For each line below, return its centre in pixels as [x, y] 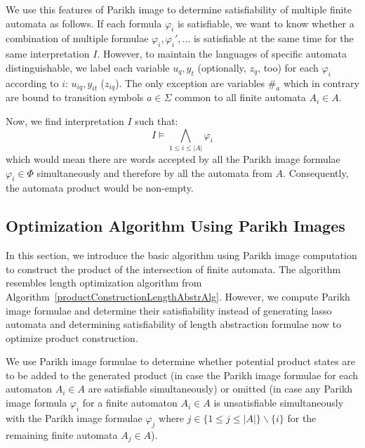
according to [32, 83]
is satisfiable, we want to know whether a [266, 23]
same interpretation [48, 54]
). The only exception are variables [190, 83]
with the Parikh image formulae [74, 417]
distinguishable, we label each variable [88, 67]
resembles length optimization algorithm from [104, 283]
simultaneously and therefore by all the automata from [154, 172]
